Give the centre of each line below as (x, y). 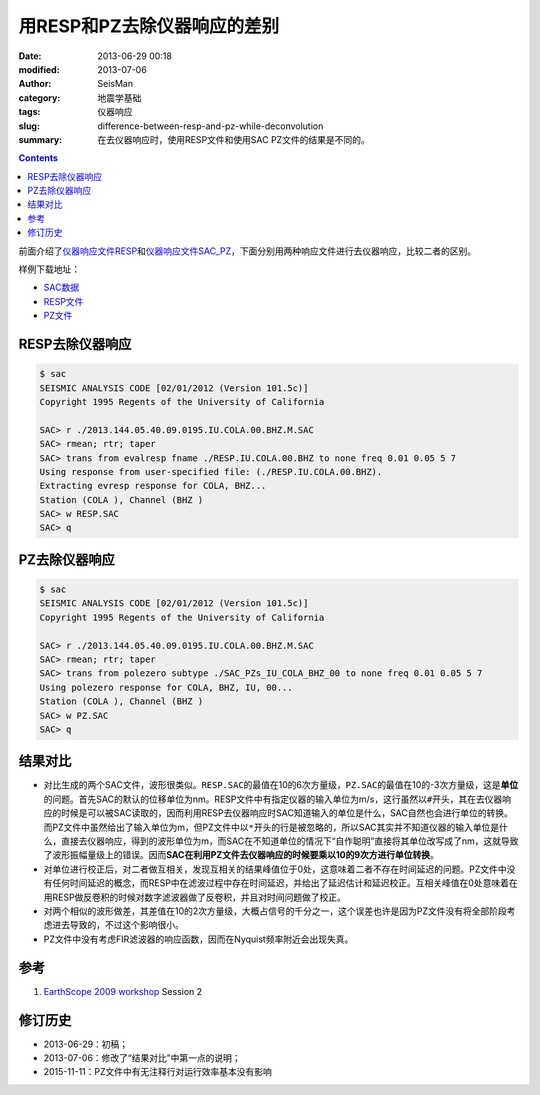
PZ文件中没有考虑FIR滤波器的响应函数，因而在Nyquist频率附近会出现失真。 (198, 939)
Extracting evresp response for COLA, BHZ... (153, 486)
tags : (29, 112)
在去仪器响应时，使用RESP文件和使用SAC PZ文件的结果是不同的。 (233, 139)
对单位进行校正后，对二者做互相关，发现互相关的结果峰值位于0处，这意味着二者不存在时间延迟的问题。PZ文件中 (275, 869)
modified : (39, 69)
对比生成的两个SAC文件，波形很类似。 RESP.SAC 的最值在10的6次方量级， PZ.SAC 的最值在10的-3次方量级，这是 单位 (281, 785)
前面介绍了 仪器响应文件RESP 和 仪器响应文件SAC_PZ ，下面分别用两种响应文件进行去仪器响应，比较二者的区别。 (247, 251)
